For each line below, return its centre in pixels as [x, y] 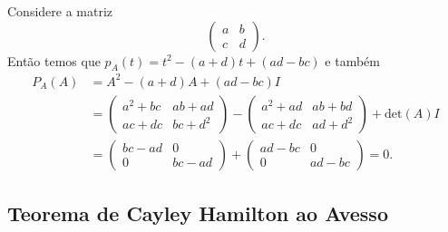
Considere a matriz [60, 11]
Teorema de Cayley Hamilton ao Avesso [198, 213]
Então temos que [54, 60]
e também [352, 60]
